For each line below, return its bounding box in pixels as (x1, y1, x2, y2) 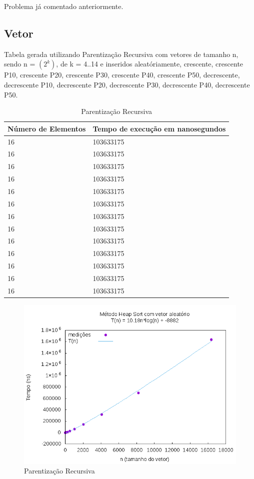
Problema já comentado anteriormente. (4, 1, 123, 11)
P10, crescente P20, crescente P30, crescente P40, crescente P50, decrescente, (4, 69, 240, 80)
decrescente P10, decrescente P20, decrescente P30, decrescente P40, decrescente (4, 79, 250, 89)
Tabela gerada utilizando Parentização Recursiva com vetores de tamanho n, (4, 48, 238, 59)
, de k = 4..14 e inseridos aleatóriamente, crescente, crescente (56, 58, 243, 69)
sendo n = (4, 58, 35, 69)
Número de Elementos (7, 123, 86, 133)
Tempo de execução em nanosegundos (92, 123, 226, 133)
